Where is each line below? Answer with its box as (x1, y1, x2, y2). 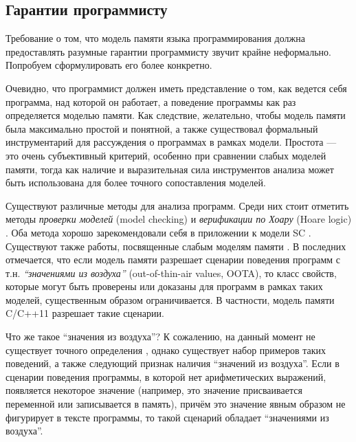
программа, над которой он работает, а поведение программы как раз (5, 94, 296, 109)
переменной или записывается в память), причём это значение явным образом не (5, 397, 346, 411)
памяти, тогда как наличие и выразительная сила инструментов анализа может (5, 162, 334, 176)
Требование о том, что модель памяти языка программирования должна (5, 31, 305, 45)
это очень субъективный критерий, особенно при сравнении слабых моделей (5, 148, 326, 162)
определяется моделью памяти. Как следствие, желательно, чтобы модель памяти (5, 108, 346, 122)
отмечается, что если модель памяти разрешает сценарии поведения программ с (5, 252, 341, 267)
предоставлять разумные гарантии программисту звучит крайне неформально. (5, 44, 331, 58)
